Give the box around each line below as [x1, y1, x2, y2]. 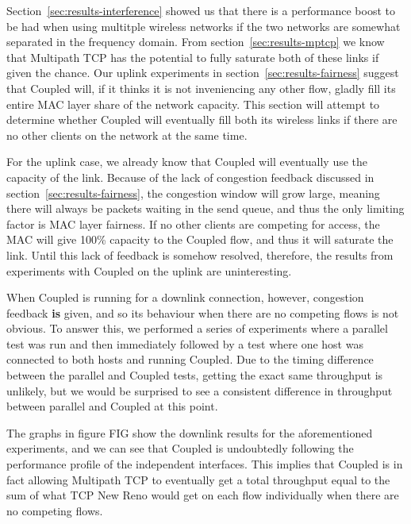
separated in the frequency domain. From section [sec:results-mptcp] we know [6, 33, 385, 50]
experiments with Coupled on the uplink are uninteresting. [6, 262, 292, 279]
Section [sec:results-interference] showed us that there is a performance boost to [6, 2, 395, 18]
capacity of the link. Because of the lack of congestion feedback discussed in [6, 168, 375, 185]
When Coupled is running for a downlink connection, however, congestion [6, 289, 364, 306]
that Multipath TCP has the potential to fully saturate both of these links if [6, 48, 379, 65]
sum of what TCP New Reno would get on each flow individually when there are [6, 487, 399, 503]
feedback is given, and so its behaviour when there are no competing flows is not [6, 304, 399, 321]
